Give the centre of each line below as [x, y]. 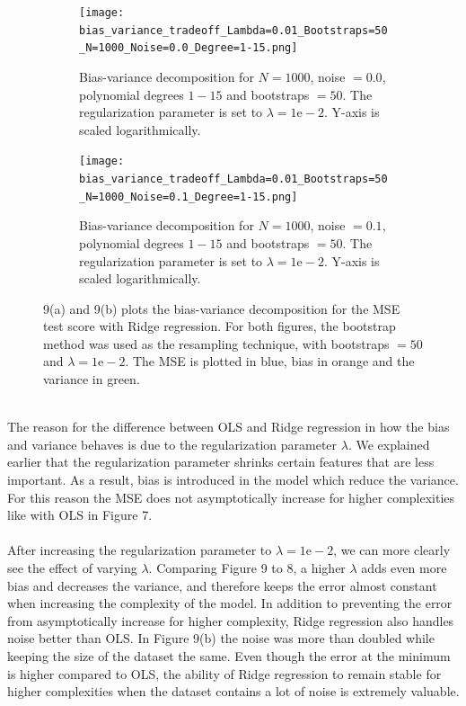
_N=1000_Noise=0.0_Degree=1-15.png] [189, 48]
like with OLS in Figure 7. [80, 515]
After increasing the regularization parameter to [140, 550]
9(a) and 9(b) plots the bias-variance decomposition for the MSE [222, 308]
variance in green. [92, 379]
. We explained [389, 444]
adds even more [404, 567]
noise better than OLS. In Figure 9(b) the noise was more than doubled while [221, 638]
